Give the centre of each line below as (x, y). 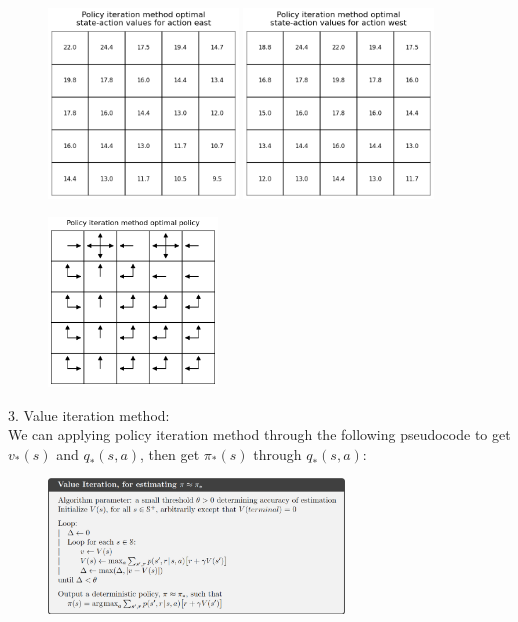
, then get (170, 453)
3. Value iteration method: (89, 414)
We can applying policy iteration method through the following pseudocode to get (259, 434)
